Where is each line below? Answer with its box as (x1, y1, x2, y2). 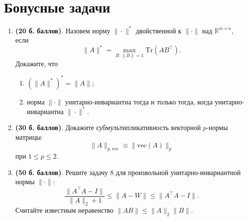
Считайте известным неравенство (15, 205, 114, 215)
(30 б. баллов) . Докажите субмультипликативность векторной (15, 122, 201, 132)
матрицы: (15, 132, 43, 142)
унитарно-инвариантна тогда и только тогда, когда (65, 96, 213, 106)
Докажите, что (15, 58, 58, 68)
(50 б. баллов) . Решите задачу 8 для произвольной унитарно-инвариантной (15, 167, 241, 177)
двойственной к (136, 25, 182, 35)
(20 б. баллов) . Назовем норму (15, 25, 110, 35)
